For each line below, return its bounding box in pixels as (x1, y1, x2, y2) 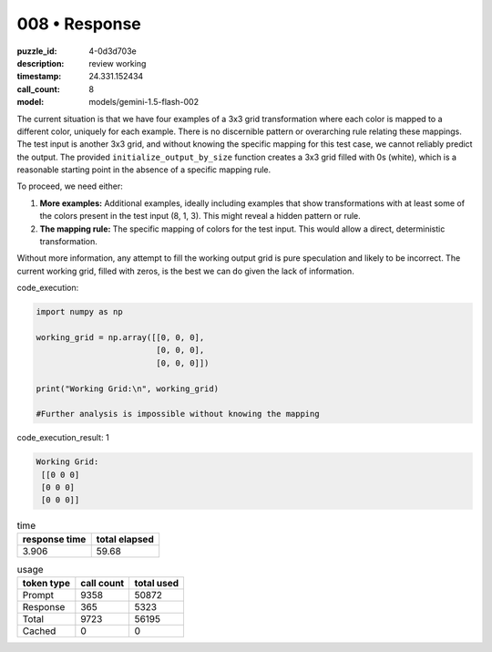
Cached (22, 625, 56, 637)
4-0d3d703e (88, 46, 137, 57)
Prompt (22, 589, 55, 602)
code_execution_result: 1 (16, 432, 109, 443)
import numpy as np (36, 306, 123, 317)
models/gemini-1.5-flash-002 (88, 97, 200, 108)
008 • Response (16, 14, 141, 34)
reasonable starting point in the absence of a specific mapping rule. (16, 164, 272, 175)
